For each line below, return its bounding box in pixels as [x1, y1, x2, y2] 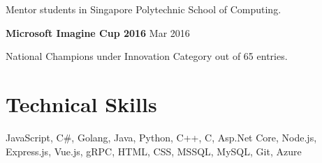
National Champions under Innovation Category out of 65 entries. [6, 49, 288, 63]
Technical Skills [6, 89, 157, 118]
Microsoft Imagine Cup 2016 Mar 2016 [6, 25, 190, 40]
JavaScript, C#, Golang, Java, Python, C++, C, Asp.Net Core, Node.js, [6, 130, 317, 144]
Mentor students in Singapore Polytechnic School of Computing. [6, 2, 281, 16]
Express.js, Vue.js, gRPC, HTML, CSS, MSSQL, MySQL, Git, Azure [6, 143, 302, 158]
